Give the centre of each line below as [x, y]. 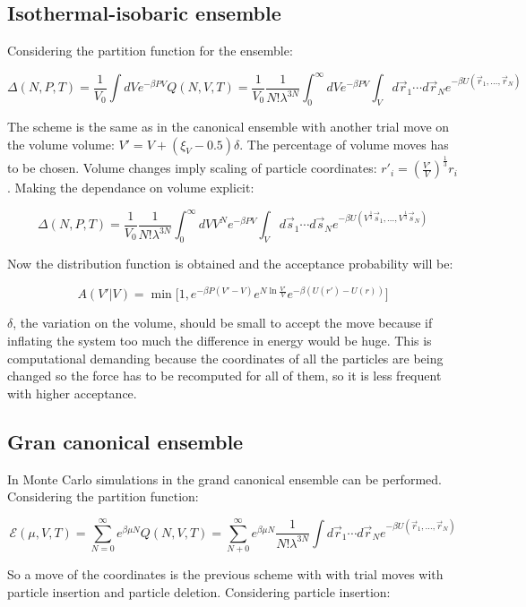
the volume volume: [61, 144]
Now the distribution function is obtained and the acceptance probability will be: [230, 263]
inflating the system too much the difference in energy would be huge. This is [220, 341]
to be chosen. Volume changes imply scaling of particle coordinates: [192, 168]
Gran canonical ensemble [125, 441]
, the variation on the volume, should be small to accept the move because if [223, 323]
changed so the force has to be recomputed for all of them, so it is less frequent [224, 376]
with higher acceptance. [72, 393]
